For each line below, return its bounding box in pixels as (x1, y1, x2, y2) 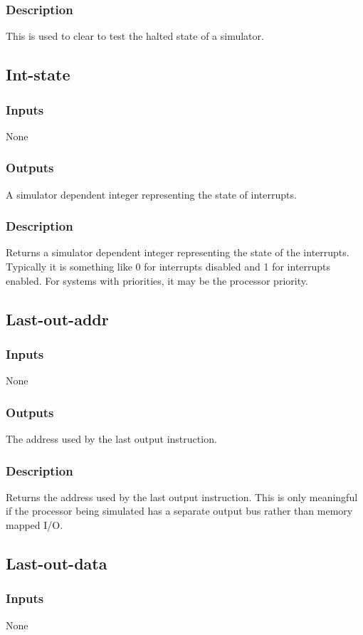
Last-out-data (6, 552, 107, 574)
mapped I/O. (6, 518, 63, 532)
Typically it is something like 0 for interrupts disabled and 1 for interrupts (6, 259, 331, 274)
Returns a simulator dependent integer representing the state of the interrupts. (6, 245, 349, 260)
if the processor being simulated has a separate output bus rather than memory (6, 503, 353, 518)
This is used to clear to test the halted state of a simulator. (6, 28, 264, 43)
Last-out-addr (6, 308, 109, 330)
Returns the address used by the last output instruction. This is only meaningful (6, 489, 358, 504)
